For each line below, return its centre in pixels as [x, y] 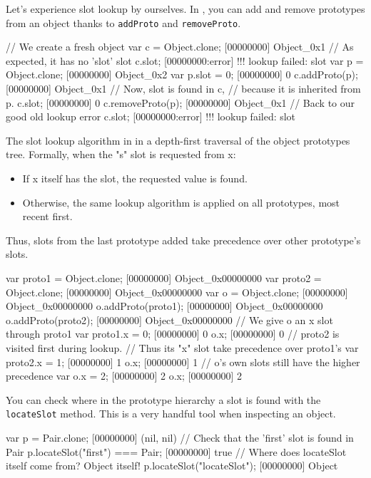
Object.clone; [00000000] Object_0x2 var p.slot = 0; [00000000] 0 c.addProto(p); [182, 74]
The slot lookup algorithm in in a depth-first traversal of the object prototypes [178, 140]
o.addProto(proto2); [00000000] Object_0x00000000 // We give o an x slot [169, 319]
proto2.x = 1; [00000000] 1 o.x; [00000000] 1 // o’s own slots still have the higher [183, 362]
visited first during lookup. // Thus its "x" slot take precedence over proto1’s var [182, 347]
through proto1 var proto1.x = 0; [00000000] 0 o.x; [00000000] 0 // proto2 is [173, 334]
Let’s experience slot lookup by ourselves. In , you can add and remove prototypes [185, 9]
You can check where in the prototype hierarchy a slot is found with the [163, 399]
